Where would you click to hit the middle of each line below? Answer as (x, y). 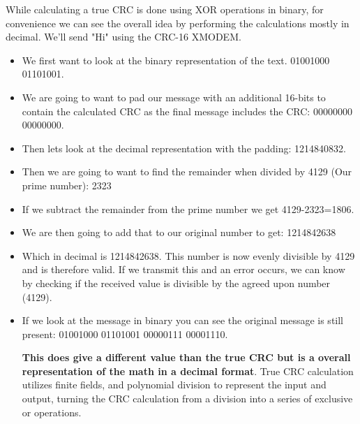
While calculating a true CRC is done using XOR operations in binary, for (165, 9)
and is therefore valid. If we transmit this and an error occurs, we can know (183, 269)
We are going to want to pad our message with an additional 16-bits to (174, 97)
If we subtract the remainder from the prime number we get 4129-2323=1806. (188, 209)
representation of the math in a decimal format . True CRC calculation (188, 371)
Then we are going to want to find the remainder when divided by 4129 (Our (187, 171)
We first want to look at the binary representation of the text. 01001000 (176, 60)
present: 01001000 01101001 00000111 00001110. (125, 334)
